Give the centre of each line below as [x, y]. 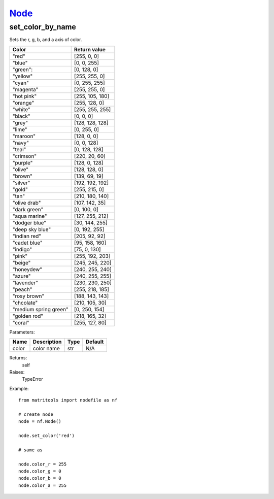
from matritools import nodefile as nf [68, 400]
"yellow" [23, 76]
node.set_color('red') [47, 436]
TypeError [32, 379]
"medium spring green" [40, 309]
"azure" [22, 276]
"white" [21, 109]
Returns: [18, 358]
